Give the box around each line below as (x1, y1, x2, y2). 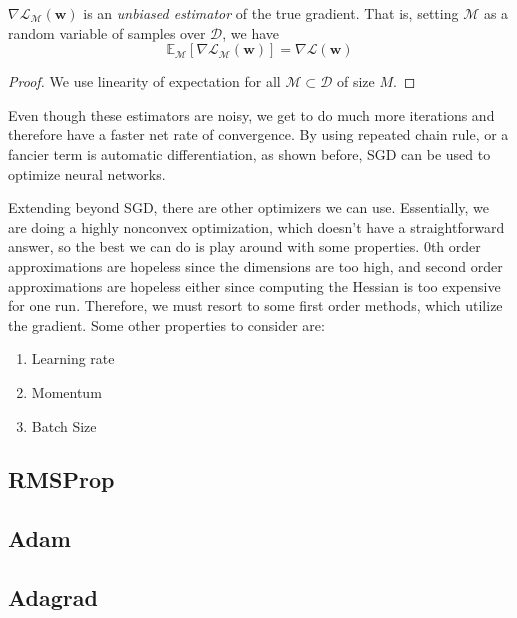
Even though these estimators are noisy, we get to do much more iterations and (8, 104, 495, 125)
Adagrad (8, 582, 98, 613)
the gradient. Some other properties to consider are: (8, 314, 325, 335)
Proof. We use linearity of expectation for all (8, 71, 281, 92)
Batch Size (31, 415, 97, 436)
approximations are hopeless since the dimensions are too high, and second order (8, 255, 503, 276)
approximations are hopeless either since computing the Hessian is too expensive (8, 275, 501, 296)
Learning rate (31, 348, 115, 369)
